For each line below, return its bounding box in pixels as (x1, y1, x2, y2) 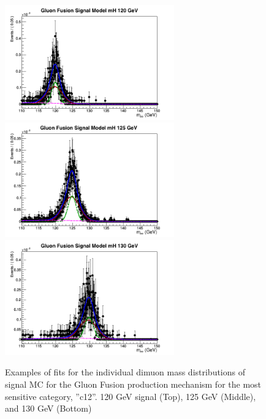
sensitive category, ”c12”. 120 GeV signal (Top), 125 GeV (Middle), (5, 390, 256, 402)
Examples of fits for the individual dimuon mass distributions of (5, 366, 246, 378)
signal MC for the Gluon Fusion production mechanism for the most (5, 378, 262, 391)
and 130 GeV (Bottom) (5, 402, 92, 415)
